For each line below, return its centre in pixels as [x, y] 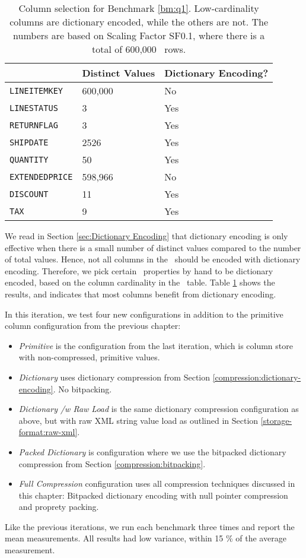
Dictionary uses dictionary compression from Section [114, 377]
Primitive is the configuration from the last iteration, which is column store [156, 345]
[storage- [276, 420]
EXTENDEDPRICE [41, 177]
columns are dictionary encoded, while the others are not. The [139, 22]
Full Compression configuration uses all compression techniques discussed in [157, 484]
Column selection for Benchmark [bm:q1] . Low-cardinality [139, 8]
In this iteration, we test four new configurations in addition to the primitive [144, 314]
